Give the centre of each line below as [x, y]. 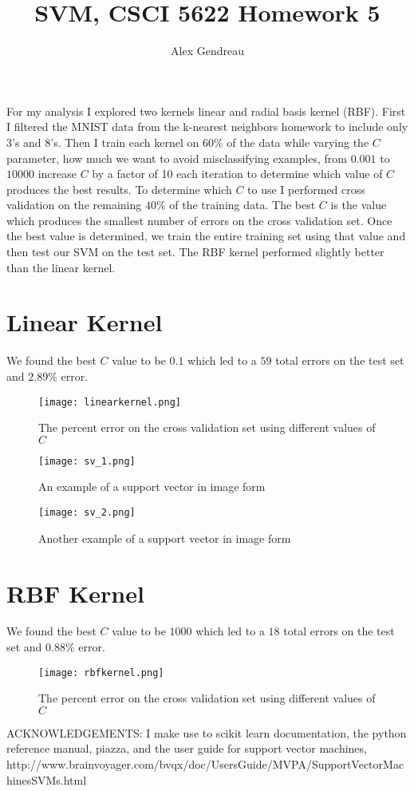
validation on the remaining [74, 205]
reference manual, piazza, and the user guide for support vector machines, [187, 748]
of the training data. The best [242, 205]
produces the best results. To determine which [119, 189]
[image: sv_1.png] [87, 461]
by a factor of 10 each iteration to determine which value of [237, 174]
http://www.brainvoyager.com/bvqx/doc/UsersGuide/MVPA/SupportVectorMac [205, 764]
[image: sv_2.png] [87, 513]
